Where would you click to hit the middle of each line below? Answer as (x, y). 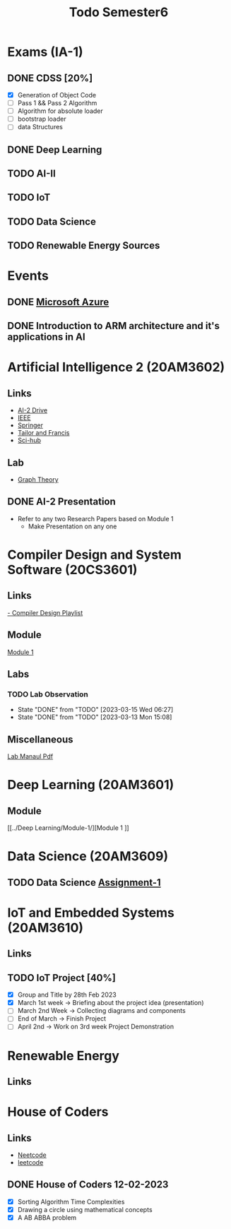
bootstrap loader (42, 119)
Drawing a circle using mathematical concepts (85, 1209)
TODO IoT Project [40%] (62, 978)
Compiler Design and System (94, 555)
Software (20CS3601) (72, 570)
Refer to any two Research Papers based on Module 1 (95, 518)
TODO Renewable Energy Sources (84, 245)
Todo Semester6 (119, 12)
